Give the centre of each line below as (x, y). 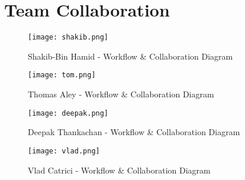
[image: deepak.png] (68, 113)
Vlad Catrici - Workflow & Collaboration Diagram (119, 170)
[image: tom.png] (62, 75)
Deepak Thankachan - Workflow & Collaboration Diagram (134, 132)
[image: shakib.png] (68, 37)
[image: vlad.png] (64, 151)
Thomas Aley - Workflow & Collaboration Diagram (121, 94)
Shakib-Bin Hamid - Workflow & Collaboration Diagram (130, 56)
